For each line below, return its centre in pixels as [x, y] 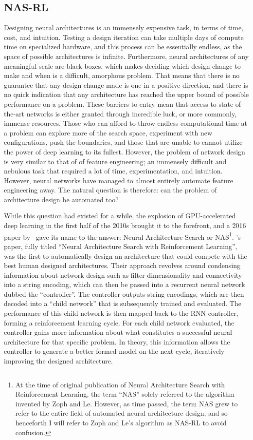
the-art [14, 113]
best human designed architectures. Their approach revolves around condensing [122, 265]
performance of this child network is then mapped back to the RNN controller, [121, 313]
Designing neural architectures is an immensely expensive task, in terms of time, [124, 28]
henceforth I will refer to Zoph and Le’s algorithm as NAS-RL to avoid [121, 423]
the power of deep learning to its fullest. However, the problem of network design [125, 151]
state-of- [231, 104]
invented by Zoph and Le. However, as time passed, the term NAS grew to [126, 403]
